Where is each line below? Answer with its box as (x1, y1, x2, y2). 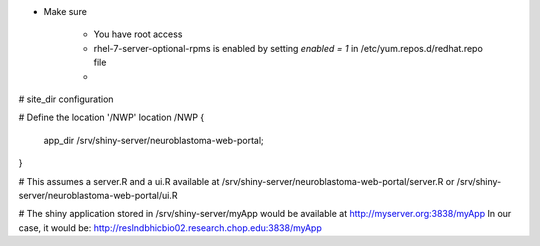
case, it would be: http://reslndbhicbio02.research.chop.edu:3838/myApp (18, 221, 322, 234)
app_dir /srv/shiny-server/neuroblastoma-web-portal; (43, 134, 264, 146)
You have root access (93, 28, 183, 40)
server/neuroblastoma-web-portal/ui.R (18, 189, 178, 201)
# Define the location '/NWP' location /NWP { (18, 111, 205, 124)
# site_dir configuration (18, 93, 114, 105)
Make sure (43, 6, 87, 17)
